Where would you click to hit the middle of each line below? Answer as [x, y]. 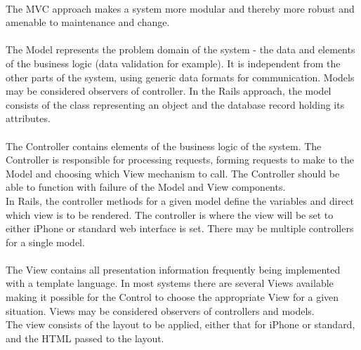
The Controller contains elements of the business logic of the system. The [164, 146]
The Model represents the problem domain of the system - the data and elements [180, 49]
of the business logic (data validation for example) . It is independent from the [173, 63]
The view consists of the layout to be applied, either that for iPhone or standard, [180, 324]
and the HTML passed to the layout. [85, 338]
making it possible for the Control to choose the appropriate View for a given [172, 297]
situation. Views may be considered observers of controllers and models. [160, 310]
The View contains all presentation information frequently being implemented [173, 269]
